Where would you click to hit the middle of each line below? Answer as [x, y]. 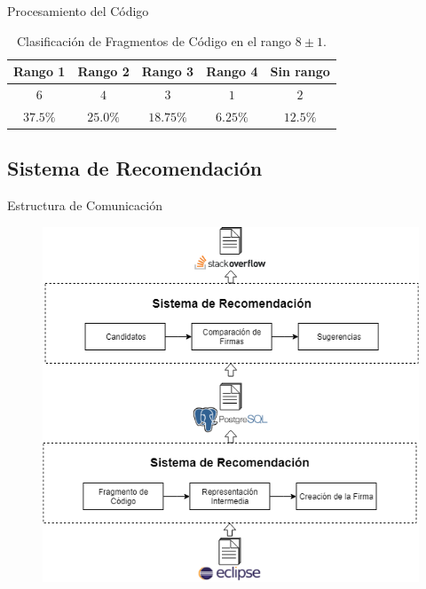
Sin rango [300, 71]
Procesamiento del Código [78, 11]
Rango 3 [168, 71]
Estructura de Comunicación [85, 205]
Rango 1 [39, 71]
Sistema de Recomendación [135, 168]
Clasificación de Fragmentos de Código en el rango [154, 40]
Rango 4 [232, 71]
